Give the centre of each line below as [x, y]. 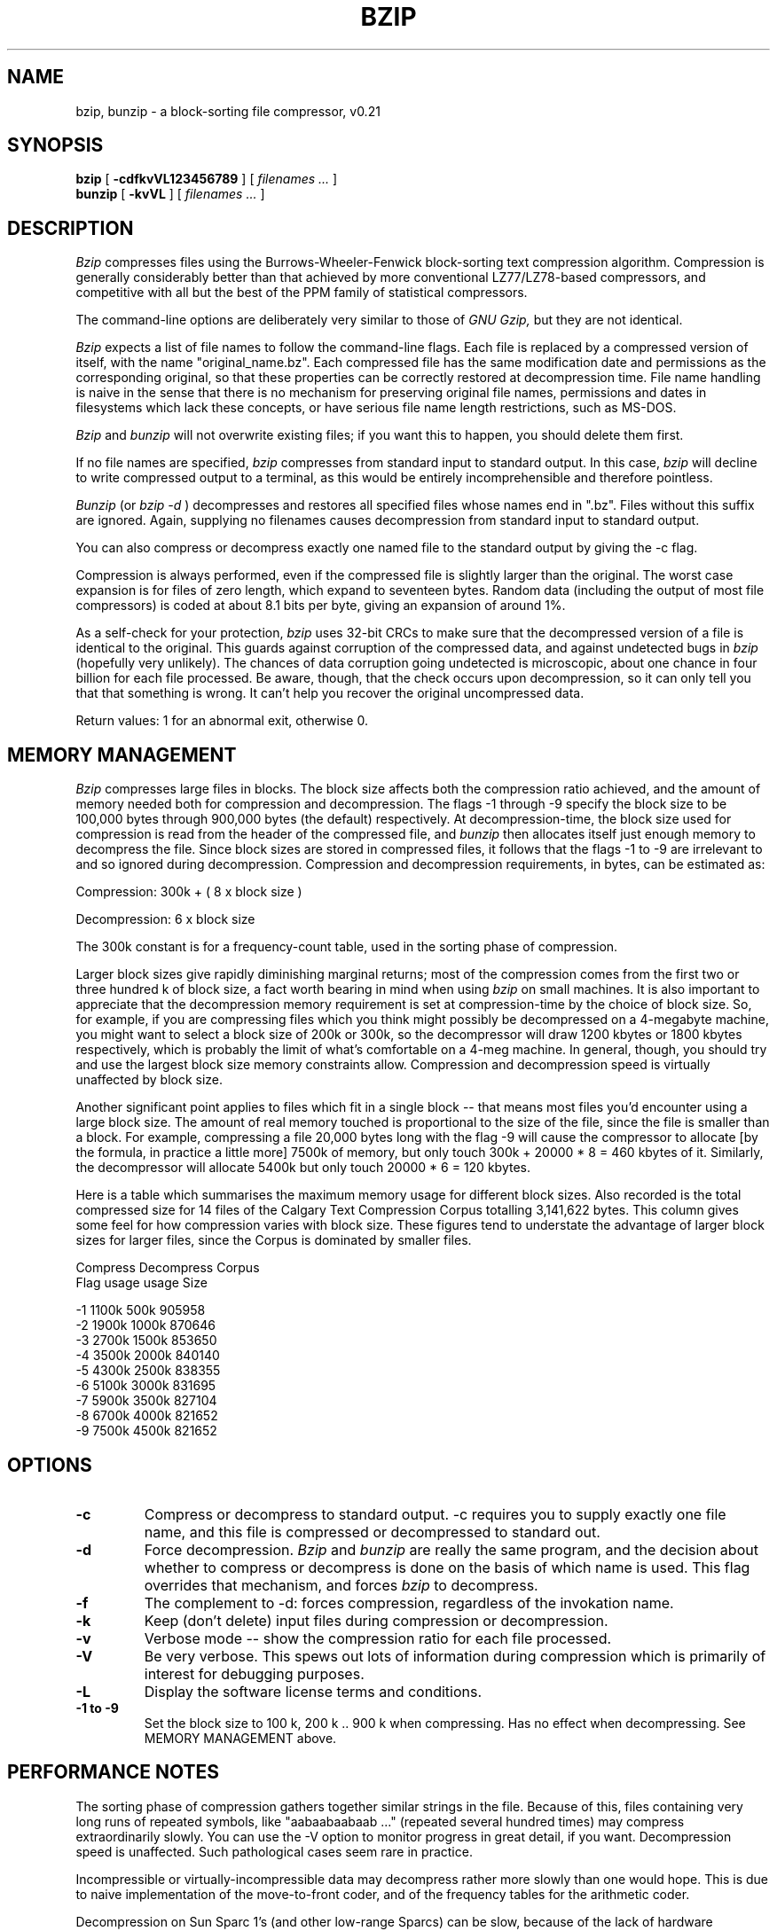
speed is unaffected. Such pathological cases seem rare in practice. [274, 1851]
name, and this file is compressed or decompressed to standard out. [372, 1532]
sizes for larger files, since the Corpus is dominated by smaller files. [274, 1240]
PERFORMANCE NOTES [114, 1772]
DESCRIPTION [71, 228]
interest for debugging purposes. [254, 1673]
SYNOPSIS [55, 145]
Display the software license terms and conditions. [313, 1691]
